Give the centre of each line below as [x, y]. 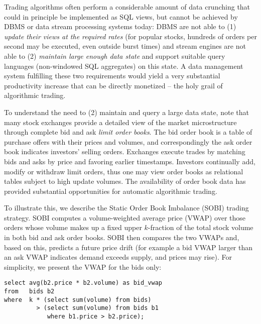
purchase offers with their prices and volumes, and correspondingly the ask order [128, 141]
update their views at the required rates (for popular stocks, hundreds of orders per [130, 36]
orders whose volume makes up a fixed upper [73, 227]
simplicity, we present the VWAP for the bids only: [83, 266]
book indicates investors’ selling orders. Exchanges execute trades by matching [125, 151]
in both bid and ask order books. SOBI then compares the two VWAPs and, [122, 237]
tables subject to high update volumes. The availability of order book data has [125, 181]
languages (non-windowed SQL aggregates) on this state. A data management [124, 66]
